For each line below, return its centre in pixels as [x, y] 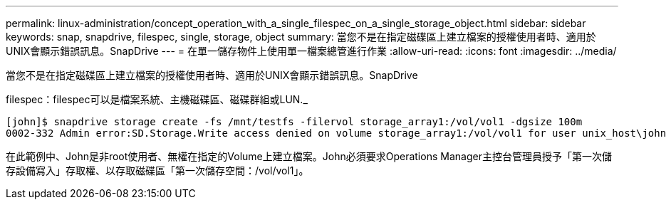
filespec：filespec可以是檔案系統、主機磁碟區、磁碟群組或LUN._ [157, 99]
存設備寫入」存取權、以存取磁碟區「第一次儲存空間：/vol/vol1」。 [157, 170]
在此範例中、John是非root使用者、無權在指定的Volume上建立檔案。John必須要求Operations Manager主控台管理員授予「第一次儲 [309, 156]
